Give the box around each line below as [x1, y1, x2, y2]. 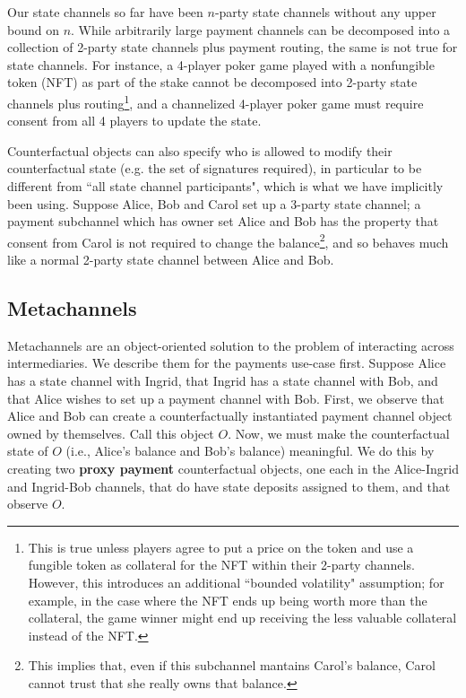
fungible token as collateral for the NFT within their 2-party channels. [28, 555, 415, 574]
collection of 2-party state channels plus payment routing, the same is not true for [7, 38, 458, 57]
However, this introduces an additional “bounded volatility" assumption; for [28, 572, 444, 591]
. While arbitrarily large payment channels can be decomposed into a [71, 20, 451, 39]
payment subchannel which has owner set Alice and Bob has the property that [7, 212, 439, 231]
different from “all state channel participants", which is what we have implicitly [7, 177, 444, 195]
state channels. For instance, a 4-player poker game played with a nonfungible [7, 55, 435, 74]
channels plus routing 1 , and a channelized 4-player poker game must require [7, 91, 424, 112]
